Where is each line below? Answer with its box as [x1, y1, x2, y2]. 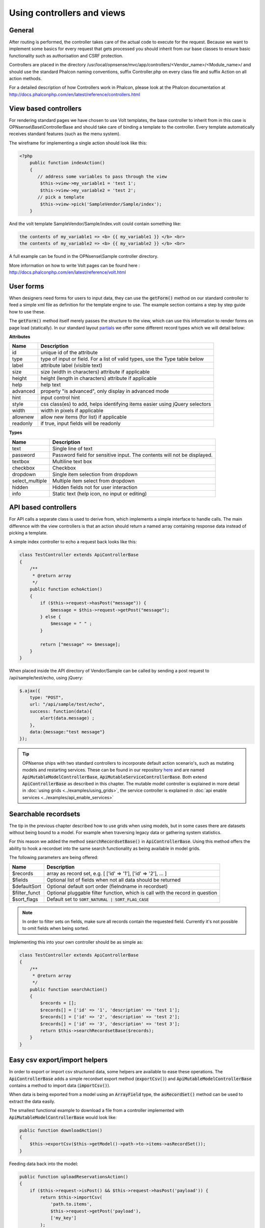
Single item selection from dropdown [52, 471, 138, 477]
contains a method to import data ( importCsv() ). [9, 1083, 110, 1088]
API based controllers [9, 503, 77, 512]
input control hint [40, 394, 80, 401]
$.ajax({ [19, 688, 41, 694]
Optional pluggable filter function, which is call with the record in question [47, 889, 217, 896]
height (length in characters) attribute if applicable [40, 375, 157, 382]
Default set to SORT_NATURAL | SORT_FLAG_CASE [47, 895, 149, 902]
